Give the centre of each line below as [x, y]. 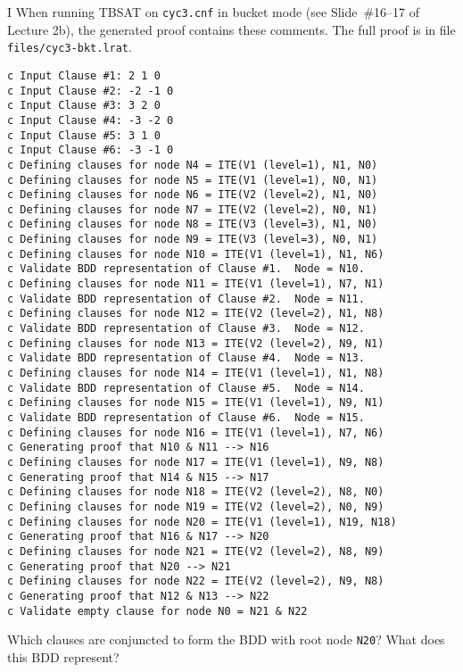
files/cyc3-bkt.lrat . [70, 47]
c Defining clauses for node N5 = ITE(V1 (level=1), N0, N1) [193, 180]
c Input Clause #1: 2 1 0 [84, 75]
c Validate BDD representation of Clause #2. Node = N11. [186, 299]
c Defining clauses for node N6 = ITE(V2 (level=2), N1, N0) [193, 195]
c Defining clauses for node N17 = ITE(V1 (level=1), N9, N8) [196, 462]
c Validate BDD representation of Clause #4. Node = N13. [186, 358]
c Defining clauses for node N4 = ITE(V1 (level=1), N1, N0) [193, 165]
